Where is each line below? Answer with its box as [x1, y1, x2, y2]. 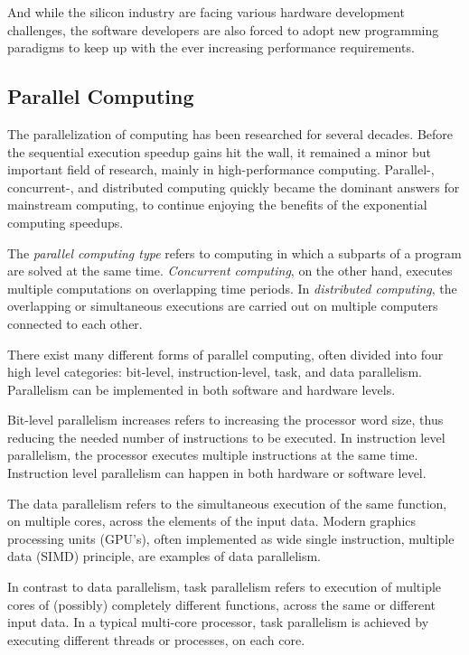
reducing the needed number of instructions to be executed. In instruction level [7, 427, 446, 446]
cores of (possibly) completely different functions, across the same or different [7, 594, 436, 613]
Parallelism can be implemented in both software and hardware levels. [7, 379, 396, 398]
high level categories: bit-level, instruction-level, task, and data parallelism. [7, 362, 422, 381]
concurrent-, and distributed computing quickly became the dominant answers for [7, 177, 460, 196]
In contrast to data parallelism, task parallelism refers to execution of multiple [7, 577, 442, 596]
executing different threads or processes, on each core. [7, 630, 305, 649]
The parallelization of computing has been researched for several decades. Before [7, 124, 454, 143]
